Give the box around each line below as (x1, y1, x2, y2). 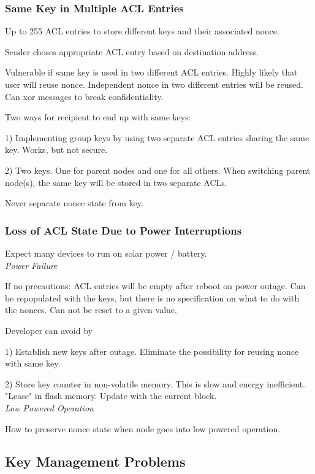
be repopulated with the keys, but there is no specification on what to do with (5, 291, 300, 304)
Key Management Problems (5, 452, 186, 471)
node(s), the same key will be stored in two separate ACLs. (5, 176, 227, 188)
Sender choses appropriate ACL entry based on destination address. (5, 45, 259, 58)
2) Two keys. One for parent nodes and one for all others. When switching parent (5, 163, 311, 176)
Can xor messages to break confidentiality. (5, 90, 164, 103)
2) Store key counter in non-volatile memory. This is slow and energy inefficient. (5, 377, 305, 390)
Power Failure (5, 258, 58, 271)
